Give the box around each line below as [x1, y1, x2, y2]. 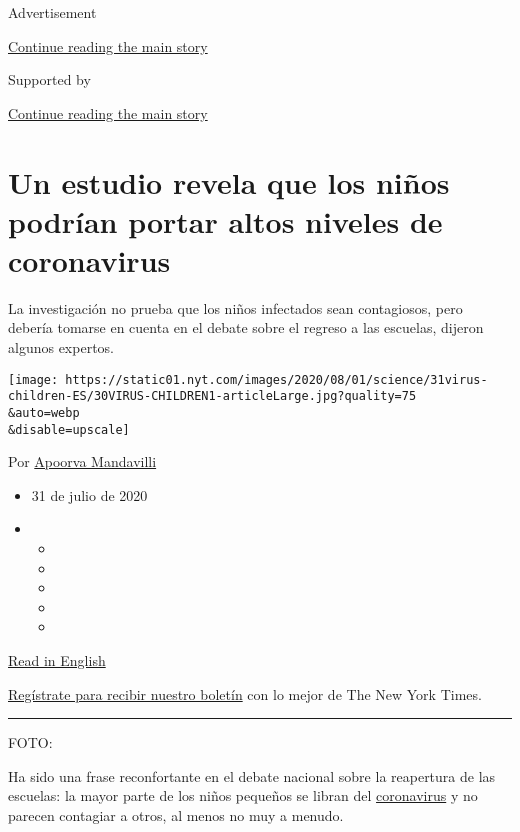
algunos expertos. [8, 337, 114, 358]
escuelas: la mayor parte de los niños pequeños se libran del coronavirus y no [8, 785, 478, 806]
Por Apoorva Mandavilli [8, 451, 157, 472]
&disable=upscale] [8, 422, 130, 437]
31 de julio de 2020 [31, 484, 148, 505]
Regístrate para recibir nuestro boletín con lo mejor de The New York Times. [8, 683, 482, 704]
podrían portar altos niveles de [8, 200, 443, 241]
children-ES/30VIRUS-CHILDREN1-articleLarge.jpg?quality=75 [8, 389, 417, 404]
